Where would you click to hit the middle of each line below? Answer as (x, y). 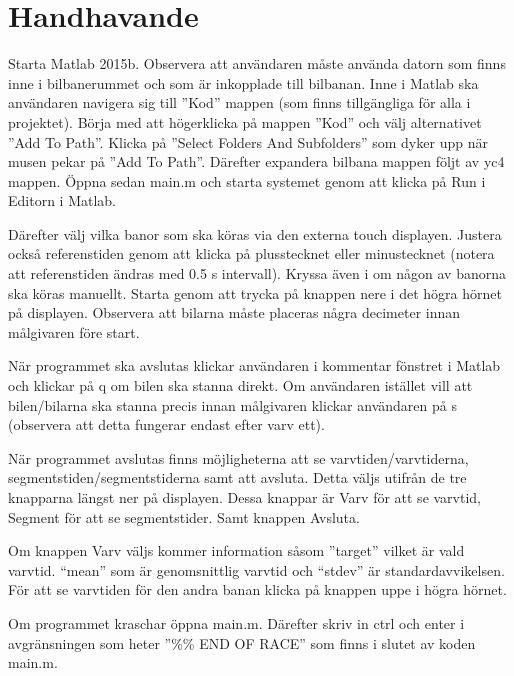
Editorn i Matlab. (62, 200)
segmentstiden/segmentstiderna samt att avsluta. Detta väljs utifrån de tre (237, 477)
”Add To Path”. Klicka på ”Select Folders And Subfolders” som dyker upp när (248, 141)
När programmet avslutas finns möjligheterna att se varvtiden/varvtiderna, (238, 457)
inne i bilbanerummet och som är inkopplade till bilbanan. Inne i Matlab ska (243, 82)
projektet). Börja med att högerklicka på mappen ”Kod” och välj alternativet (245, 121)
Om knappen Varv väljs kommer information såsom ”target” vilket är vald (236, 550)
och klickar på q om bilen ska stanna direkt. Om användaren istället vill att (240, 385)
